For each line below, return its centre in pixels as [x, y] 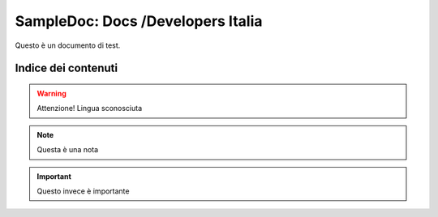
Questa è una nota [68, 150]
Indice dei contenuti [66, 68]
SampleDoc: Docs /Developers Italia [139, 21]
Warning [52, 93]
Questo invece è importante [83, 191]
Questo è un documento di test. [68, 45]
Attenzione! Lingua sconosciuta [90, 108]
